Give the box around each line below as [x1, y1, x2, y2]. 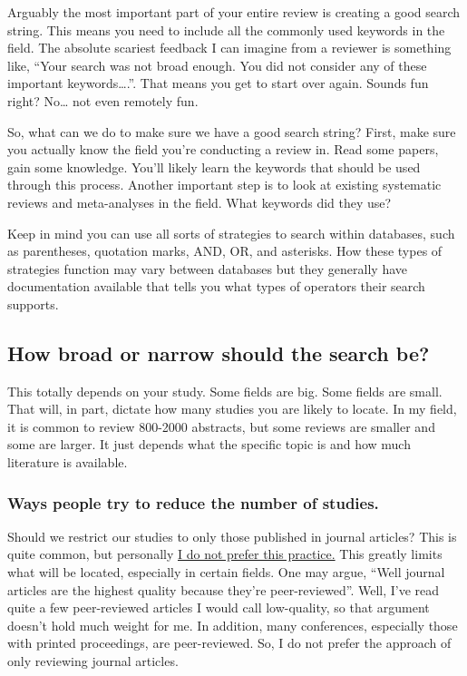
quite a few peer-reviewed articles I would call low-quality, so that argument [7, 598, 430, 617]
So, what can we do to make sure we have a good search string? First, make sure [7, 122, 456, 141]
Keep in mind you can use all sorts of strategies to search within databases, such [7, 223, 455, 242]
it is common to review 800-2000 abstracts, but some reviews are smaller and [7, 416, 435, 436]
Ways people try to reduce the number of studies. [7, 491, 379, 514]
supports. [7, 294, 59, 313]
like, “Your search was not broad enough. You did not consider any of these [7, 55, 427, 74]
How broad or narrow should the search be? [7, 338, 430, 367]
